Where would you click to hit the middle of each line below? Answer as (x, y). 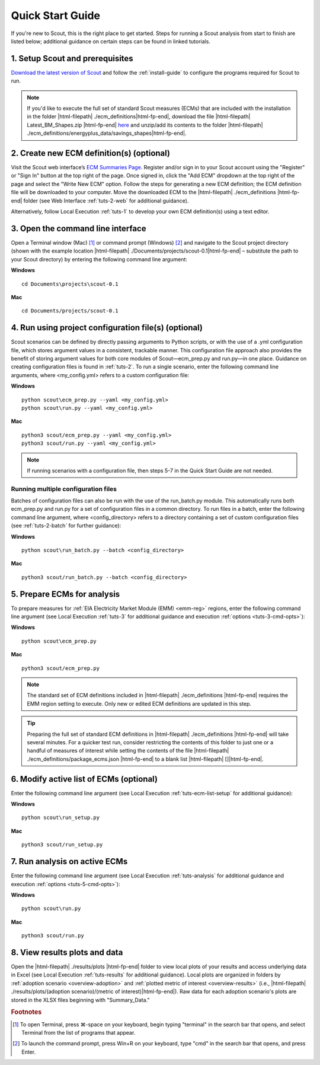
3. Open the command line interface (79, 228)
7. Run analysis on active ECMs (69, 862)
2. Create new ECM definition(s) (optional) (91, 153)
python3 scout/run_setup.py (62, 845)
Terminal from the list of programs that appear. (79, 1032)
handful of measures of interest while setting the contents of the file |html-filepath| (128, 751)
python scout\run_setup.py (61, 818)
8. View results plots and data (67, 952)
